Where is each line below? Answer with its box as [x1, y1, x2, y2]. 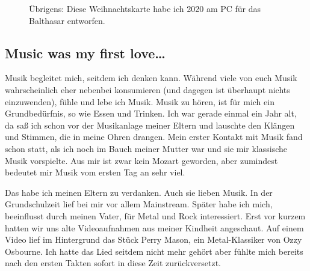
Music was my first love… [5, 43, 166, 62]
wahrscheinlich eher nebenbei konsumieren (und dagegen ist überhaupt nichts [5, 83, 290, 96]
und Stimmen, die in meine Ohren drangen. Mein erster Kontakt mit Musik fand [5, 130, 303, 143]
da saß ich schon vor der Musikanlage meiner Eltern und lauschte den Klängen [5, 118, 295, 131]
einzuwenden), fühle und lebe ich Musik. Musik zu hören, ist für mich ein [5, 95, 274, 108]
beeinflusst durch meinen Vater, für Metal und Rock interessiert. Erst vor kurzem [5, 209, 306, 222]
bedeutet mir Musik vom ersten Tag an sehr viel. [5, 166, 185, 178]
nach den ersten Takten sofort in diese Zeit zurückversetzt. [5, 257, 221, 269]
